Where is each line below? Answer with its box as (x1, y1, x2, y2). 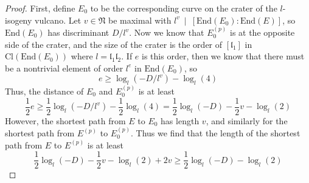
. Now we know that (129, 26, 204, 38)
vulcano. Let (35, 13, 82, 26)
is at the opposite (229, 26, 295, 38)
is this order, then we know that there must (142, 50, 305, 62)
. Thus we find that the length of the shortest (131, 127, 300, 139)
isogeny (5, 13, 32, 26)
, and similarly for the (206, 114, 288, 127)
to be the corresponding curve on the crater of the (90, 2, 277, 14)
